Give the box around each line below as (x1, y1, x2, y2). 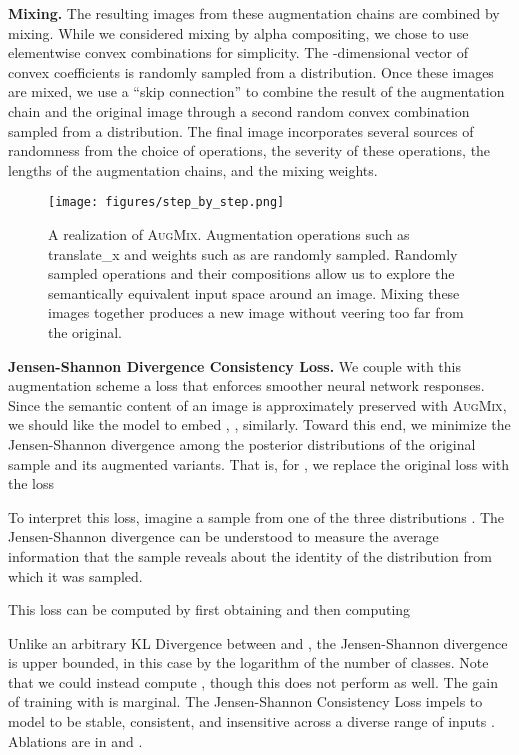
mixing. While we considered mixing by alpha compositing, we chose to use (8, 22, 469, 43)
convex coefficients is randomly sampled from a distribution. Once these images (8, 61, 494, 82)
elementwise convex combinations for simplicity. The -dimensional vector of (8, 42, 469, 63)
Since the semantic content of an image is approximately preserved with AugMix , (8, 394, 507, 415)
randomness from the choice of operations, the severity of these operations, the (8, 140, 491, 161)
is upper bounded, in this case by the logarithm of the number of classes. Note (8, 652, 489, 673)
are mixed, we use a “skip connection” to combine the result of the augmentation (8, 81, 505, 102)
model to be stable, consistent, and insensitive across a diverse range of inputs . (8, 711, 495, 732)
